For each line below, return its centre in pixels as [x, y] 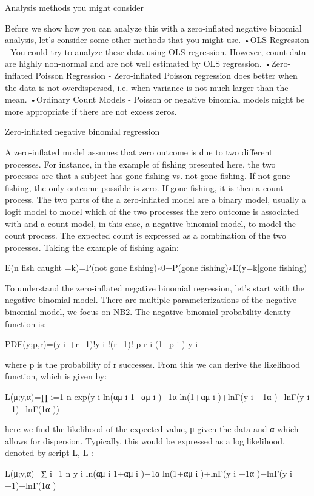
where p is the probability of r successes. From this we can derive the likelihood [152, 364]
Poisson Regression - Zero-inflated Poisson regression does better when [166, 75]
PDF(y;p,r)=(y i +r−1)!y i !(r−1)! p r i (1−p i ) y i [102, 344]
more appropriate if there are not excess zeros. [91, 111]
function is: [26, 323]
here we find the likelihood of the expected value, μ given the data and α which [152, 429]
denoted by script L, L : [49, 453]
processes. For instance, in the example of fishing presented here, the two [140, 164]
